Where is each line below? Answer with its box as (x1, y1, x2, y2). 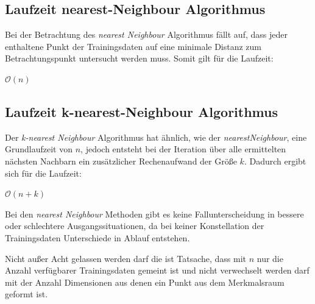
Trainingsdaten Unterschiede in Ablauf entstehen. (5, 231, 190, 244)
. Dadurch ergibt (244, 154, 306, 167)
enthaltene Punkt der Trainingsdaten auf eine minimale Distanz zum (5, 40, 262, 52)
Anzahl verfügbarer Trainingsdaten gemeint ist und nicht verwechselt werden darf (5, 264, 310, 277)
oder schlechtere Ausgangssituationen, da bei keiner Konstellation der (5, 219, 264, 232)
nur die (257, 252, 283, 264)
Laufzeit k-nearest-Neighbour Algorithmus (5, 102, 278, 121)
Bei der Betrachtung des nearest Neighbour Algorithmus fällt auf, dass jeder (5, 28, 288, 41)
